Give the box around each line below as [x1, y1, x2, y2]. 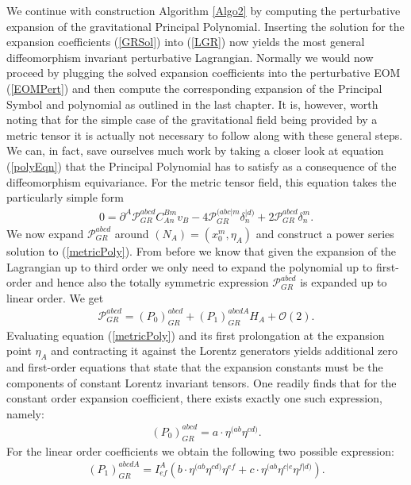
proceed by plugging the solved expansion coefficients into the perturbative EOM [6, 64, 401, 81]
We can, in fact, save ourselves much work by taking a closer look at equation [6, 142, 384, 159]
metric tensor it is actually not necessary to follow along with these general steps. [6, 126, 403, 143]
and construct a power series [255, 225, 394, 241]
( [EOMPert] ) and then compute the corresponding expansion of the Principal [6, 79, 382, 96]
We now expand [6, 225, 84, 241]
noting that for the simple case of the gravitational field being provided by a [6, 111, 378, 128]
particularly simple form [6, 189, 124, 206]
